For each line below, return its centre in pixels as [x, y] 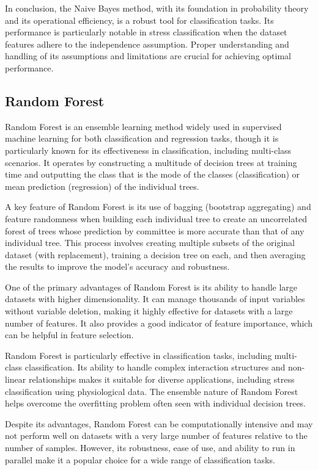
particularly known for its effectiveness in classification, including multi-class [148, 150]
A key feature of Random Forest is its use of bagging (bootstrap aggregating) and [158, 207]
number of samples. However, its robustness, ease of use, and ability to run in [150, 448]
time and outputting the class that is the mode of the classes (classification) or [153, 174]
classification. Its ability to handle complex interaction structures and [155, 367]
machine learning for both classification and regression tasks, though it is [142, 138]
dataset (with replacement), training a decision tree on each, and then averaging [155, 254]
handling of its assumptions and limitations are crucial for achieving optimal [148, 56]
